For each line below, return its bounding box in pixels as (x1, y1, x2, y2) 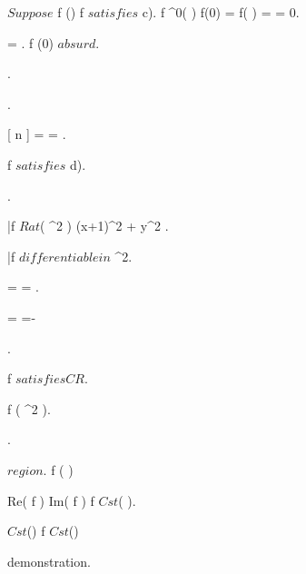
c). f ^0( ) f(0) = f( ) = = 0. (142, 3, 300, 21)
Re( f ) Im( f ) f (7, 490, 94, 510)
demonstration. (7, 551, 91, 570)
